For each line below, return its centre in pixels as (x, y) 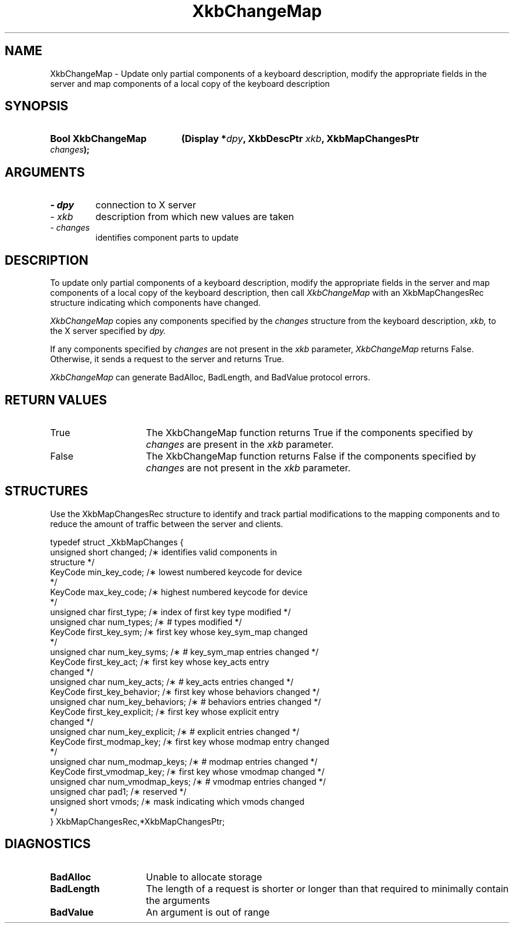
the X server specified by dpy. (108, 331)
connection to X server (146, 205)
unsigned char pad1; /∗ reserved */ (118, 791)
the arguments (178, 900)
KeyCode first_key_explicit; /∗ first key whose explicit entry (165, 711)
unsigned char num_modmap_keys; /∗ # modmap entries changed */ (184, 761)
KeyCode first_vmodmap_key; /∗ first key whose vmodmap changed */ (187, 771)
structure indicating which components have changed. (155, 303)
